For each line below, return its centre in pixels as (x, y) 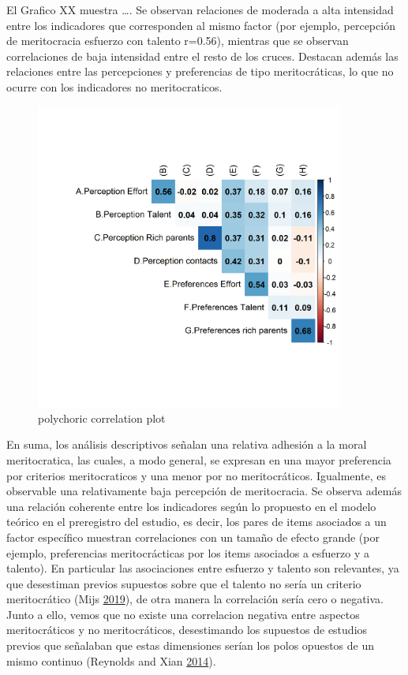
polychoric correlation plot (102, 418)
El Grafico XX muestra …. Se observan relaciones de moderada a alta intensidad (200, 9)
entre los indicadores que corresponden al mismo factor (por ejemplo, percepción (201, 25)
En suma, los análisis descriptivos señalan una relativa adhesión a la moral (187, 444)
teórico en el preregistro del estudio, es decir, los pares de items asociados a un (197, 522)
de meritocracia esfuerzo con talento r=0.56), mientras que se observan (178, 41)
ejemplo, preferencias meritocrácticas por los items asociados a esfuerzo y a (188, 552)
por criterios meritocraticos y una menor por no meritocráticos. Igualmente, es (196, 475)
